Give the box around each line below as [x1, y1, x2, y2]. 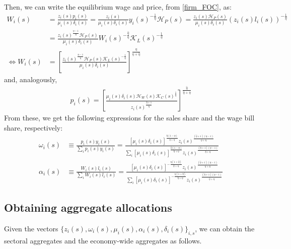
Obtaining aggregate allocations [4, 200, 172, 215]
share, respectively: [4, 122, 63, 133]
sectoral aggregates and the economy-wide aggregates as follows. [4, 235, 202, 245]
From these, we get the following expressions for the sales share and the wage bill [4, 112, 255, 123]
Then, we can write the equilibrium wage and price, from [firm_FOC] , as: [4, 2, 232, 12]
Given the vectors [4, 223, 58, 233]
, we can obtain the [195, 223, 255, 233]
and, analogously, [4, 74, 57, 84]
